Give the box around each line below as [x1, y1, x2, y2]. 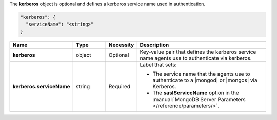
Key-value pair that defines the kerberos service [140, 48, 256, 55]
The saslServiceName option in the [152, 89, 240, 97]
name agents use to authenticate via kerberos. [140, 54, 252, 61]
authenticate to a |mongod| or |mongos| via [152, 77, 258, 84]
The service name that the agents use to [152, 70, 250, 77]
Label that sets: [140, 61, 177, 68]
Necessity [108, 41, 134, 49]
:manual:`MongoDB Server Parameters [152, 95, 246, 103]
